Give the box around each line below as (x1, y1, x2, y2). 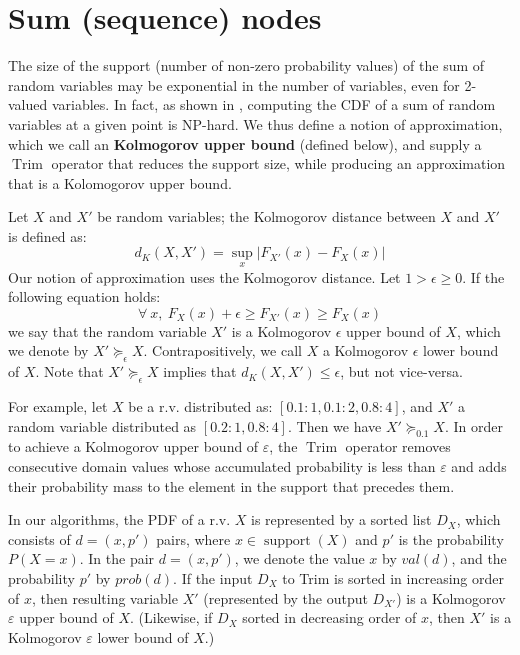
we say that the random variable (8, 320, 207, 341)
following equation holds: (8, 286, 161, 307)
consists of (8, 528, 71, 549)
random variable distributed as (8, 415, 197, 436)
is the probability (398, 528, 504, 549)
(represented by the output (203, 587, 368, 608)
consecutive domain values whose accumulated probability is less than (8, 456, 436, 477)
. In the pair (79, 548, 155, 569)
